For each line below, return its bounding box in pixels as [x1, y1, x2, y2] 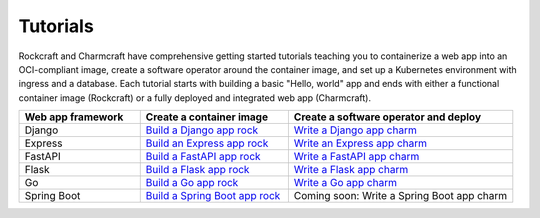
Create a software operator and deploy [293, 110, 482, 124]
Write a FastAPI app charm [293, 150, 420, 164]
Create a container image [145, 110, 269, 124]
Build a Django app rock [145, 123, 259, 137]
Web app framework [24, 110, 124, 124]
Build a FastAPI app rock [145, 150, 261, 164]
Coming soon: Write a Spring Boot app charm [293, 189, 508, 203]
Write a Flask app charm [293, 163, 409, 177]
